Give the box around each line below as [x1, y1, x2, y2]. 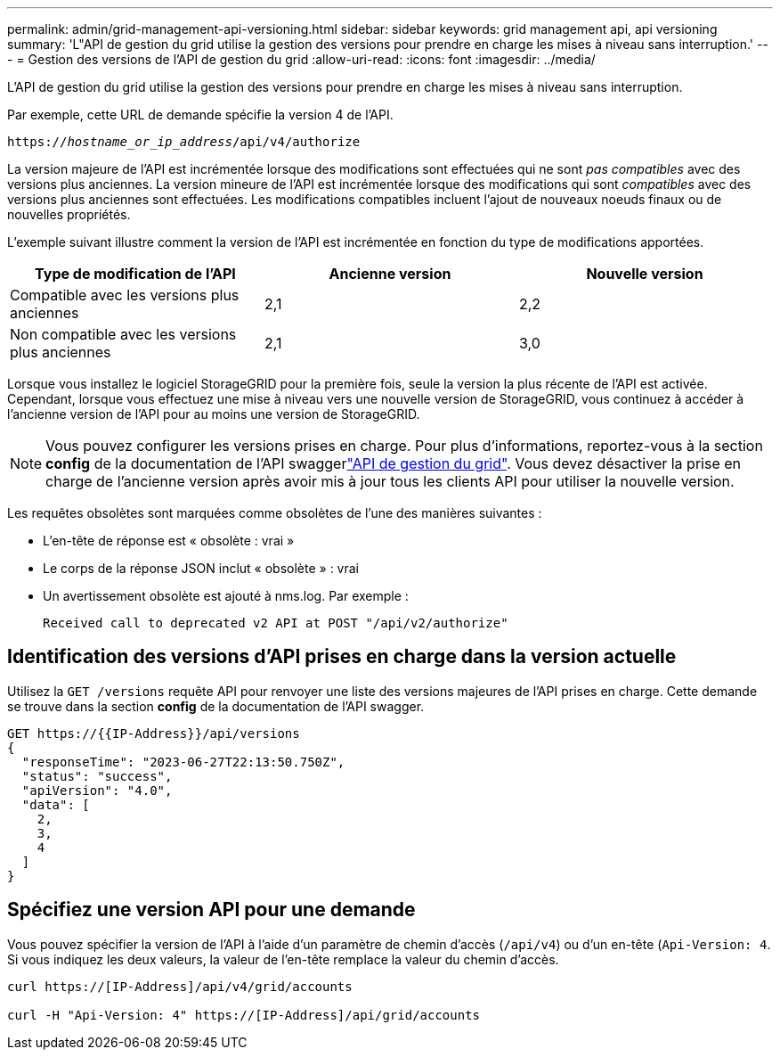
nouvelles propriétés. [7, 207, 131, 222]
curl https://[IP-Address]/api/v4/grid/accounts [7, 979, 353, 994]
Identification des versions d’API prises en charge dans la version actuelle [7, 645, 677, 668]
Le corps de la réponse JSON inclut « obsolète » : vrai [43, 561, 359, 576]
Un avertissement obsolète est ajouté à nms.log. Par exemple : [43, 588, 409, 603]
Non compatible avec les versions [10, 325, 237, 343]
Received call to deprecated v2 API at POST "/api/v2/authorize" [43, 616, 508, 630]
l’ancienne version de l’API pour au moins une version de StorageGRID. [7, 406, 420, 422]
